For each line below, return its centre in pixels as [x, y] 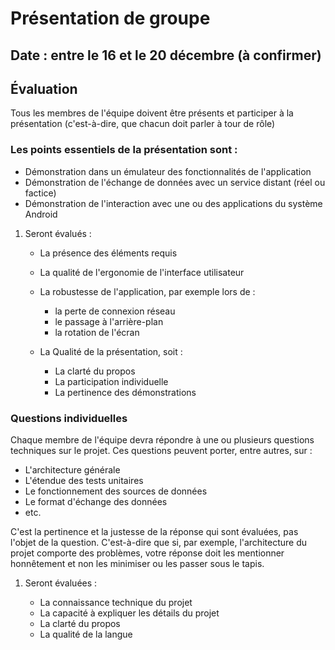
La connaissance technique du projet [116, 602]
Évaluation [44, 88]
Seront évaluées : [61, 583]
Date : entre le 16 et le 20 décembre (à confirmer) [166, 55]
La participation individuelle [111, 381]
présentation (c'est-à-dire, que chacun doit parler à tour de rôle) [143, 124]
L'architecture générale [72, 469]
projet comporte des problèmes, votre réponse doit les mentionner [147, 553]
